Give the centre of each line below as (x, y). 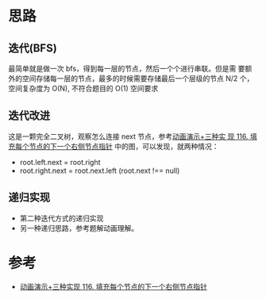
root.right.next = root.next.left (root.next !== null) (100, 171)
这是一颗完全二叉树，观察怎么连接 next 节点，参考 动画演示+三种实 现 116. (128, 136)
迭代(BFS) (33, 48)
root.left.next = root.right (60, 162)
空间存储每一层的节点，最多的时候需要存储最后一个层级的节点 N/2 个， (138, 79)
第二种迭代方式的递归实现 (62, 218)
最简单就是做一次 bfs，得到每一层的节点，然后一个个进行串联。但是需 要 (127, 69)
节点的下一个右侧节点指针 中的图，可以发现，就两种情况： (124, 146)
